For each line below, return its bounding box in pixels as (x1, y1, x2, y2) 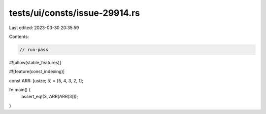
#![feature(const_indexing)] (9, 69, 65, 75)
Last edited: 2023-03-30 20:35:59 (9, 25, 79, 31)
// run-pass (19, 47, 49, 52)
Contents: (9, 34, 29, 39)
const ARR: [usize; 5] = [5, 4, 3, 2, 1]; (9, 77, 84, 83)
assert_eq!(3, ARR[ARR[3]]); (21, 94, 78, 100)
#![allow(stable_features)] (9, 59, 62, 65)
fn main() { (9, 87, 31, 93)
